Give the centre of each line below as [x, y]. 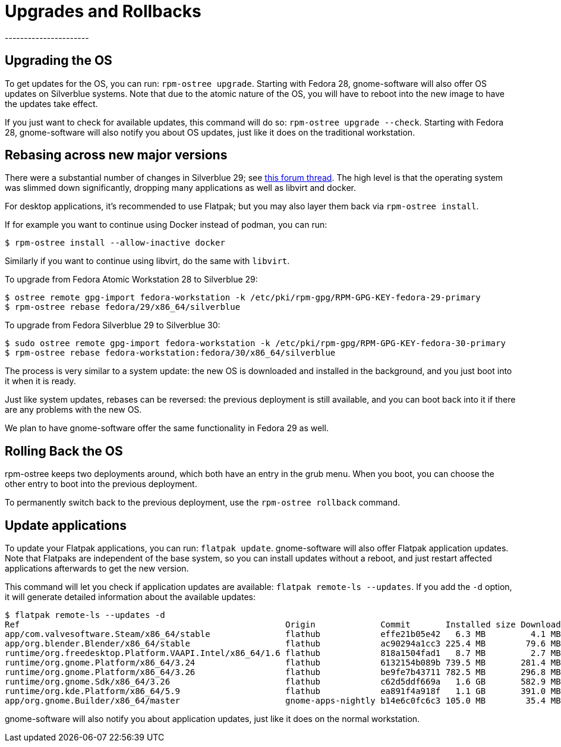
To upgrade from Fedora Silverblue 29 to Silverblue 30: [113, 325]
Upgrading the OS [59, 61]
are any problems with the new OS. [73, 410]
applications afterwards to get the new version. [97, 569]
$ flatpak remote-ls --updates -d [85, 615]
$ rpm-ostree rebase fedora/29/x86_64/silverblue [123, 307]
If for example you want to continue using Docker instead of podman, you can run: [166, 225]
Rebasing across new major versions [116, 155]
